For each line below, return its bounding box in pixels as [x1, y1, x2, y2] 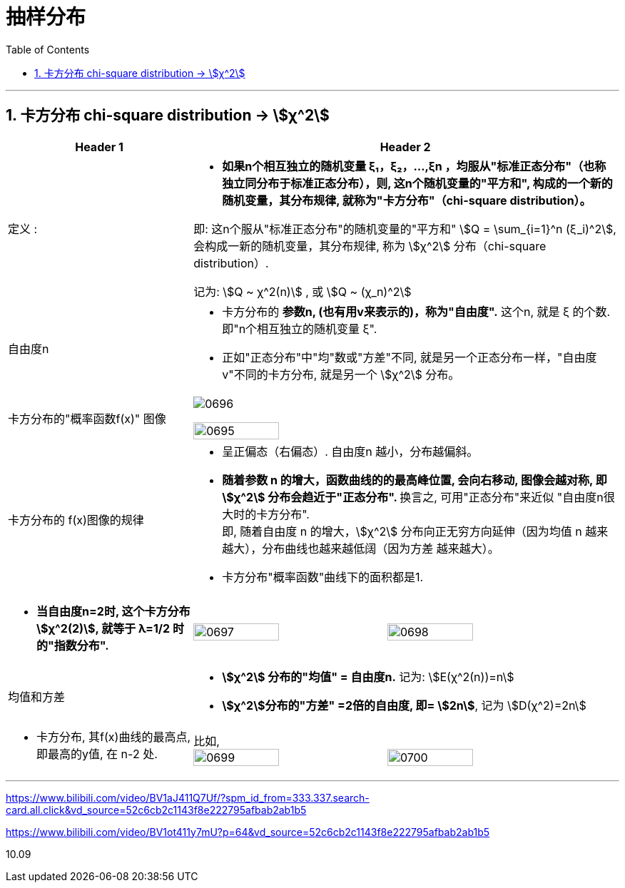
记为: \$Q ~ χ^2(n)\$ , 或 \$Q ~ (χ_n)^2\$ [193, 284, 412, 299]
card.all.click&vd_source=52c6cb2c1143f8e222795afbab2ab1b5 [6, 803, 307, 816]
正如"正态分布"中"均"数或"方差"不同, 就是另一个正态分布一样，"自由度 [222, 349, 597, 364]
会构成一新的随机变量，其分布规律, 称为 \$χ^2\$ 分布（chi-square [193, 238, 547, 253]
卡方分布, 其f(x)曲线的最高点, [36, 729, 191, 744]
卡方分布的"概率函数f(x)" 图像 [8, 411, 166, 426]
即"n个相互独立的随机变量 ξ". [222, 321, 377, 336]
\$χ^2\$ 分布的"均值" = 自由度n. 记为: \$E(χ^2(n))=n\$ [222, 669, 514, 684]
